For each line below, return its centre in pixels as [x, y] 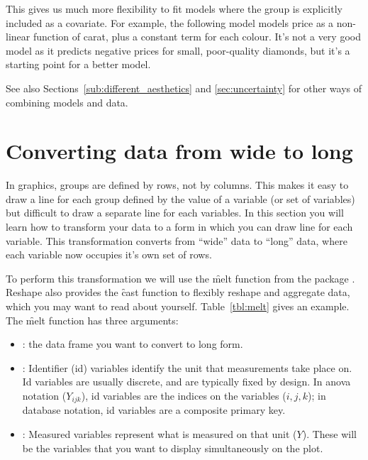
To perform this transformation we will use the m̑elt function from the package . [180, 278]
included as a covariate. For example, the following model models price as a [170, 22]
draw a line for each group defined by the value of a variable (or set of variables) [180, 198]
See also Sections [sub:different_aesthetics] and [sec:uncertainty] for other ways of [184, 88]
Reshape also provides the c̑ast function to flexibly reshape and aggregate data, [178, 292]
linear [18, 37]
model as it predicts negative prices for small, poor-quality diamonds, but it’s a [178, 50]
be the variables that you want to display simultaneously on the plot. [173, 448]
